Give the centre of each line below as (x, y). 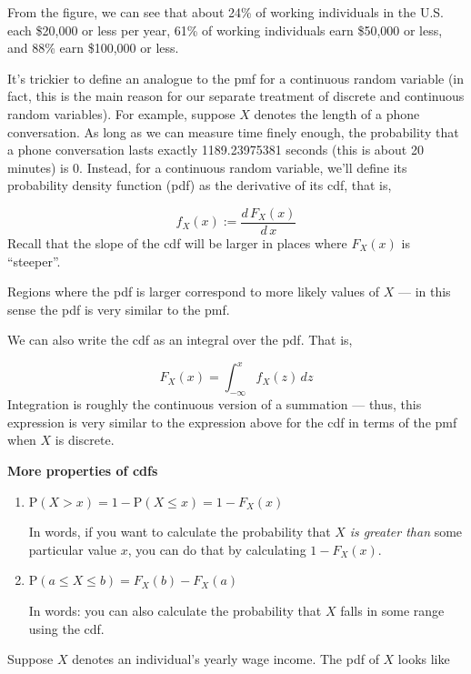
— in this (424, 292)
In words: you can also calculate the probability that (175, 611)
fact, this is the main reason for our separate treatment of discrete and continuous (236, 96)
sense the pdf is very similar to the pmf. (119, 309)
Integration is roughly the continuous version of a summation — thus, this (215, 404)
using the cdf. (66, 628)
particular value (72, 549)
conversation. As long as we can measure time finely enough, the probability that (233, 131)
